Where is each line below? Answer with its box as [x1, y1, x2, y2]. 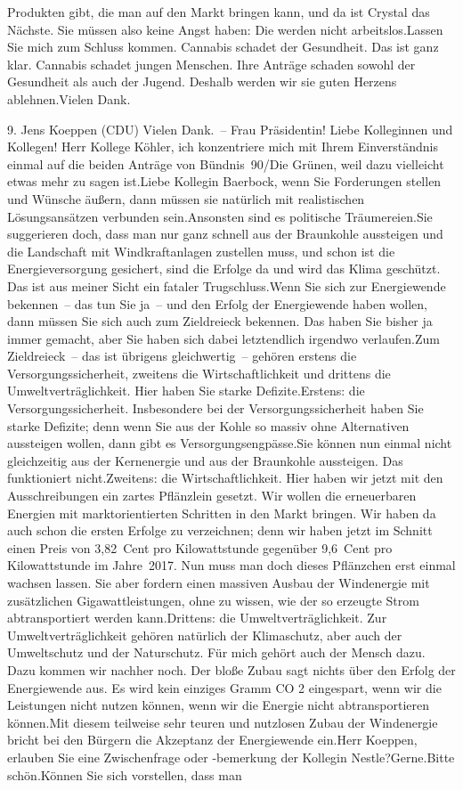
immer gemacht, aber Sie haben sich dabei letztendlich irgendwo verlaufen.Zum [7, 329, 440, 347]
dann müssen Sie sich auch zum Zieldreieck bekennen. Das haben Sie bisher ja [7, 312, 433, 330]
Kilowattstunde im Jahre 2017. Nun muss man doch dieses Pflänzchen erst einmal [7, 556, 456, 574]
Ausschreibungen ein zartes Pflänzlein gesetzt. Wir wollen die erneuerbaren [7, 486, 417, 505]
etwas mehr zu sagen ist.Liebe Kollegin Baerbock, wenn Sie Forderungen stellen [7, 172, 442, 191]
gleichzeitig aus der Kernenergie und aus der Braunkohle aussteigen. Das [7, 451, 403, 469]
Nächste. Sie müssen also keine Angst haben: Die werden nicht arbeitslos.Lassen [7, 20, 443, 38]
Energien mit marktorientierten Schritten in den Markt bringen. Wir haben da [7, 503, 436, 522]
